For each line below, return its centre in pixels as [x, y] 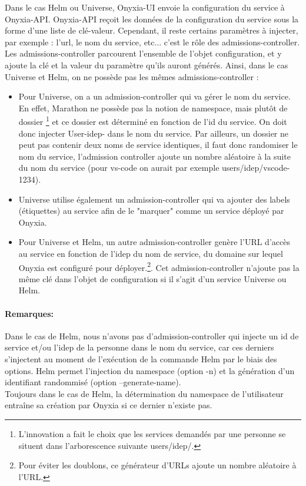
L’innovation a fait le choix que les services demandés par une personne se [152, 433]
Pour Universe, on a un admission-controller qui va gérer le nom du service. [154, 96]
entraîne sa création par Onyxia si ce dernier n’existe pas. [109, 405]
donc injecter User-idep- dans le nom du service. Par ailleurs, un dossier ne [154, 133]
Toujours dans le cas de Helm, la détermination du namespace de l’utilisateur [144, 393]
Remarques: [29, 313]
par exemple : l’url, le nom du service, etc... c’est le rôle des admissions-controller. [152, 42]
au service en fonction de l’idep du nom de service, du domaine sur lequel [151, 253]
